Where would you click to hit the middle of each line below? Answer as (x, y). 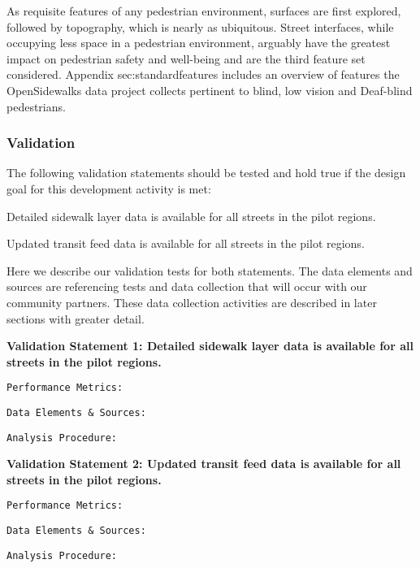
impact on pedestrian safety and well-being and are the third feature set (186, 58)
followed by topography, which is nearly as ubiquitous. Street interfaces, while (200, 26)
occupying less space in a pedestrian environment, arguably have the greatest (199, 43)
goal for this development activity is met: (109, 188)
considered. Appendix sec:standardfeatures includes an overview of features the (203, 74)
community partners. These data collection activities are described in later (192, 302)
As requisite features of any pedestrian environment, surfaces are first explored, (204, 11)
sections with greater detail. (76, 318)
